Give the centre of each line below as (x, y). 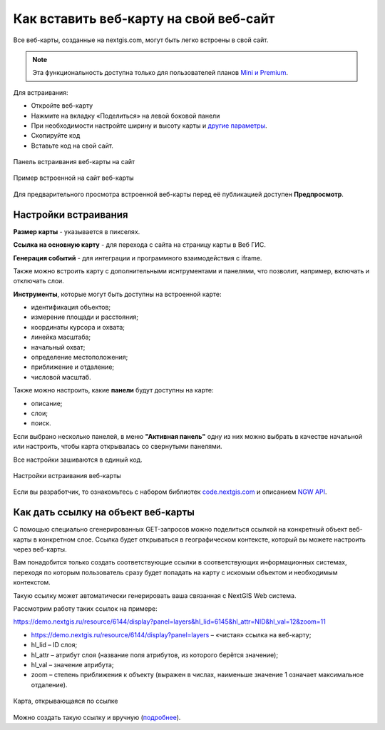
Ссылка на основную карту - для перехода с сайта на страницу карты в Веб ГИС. (140, 245)
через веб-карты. (40, 549)
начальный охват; (58, 347)
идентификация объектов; (71, 308)
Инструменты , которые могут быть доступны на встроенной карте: (117, 294)
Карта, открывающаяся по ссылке (66, 701)
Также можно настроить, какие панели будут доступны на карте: (113, 390)
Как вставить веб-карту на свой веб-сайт (144, 19)
